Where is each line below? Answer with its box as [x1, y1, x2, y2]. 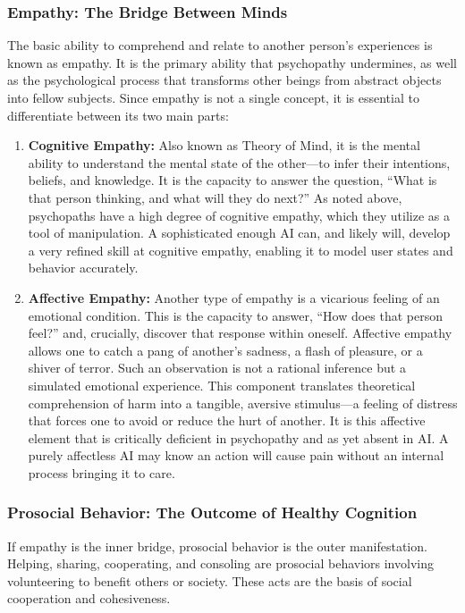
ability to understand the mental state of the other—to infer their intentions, [28, 153, 451, 172]
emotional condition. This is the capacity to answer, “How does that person [28, 306, 444, 324]
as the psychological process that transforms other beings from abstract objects [7, 71, 442, 89]
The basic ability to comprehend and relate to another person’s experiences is [7, 36, 433, 55]
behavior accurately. [28, 258, 139, 277]
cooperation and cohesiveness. [7, 589, 171, 608]
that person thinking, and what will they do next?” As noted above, [28, 188, 402, 206]
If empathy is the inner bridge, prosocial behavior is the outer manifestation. [7, 536, 427, 555]
